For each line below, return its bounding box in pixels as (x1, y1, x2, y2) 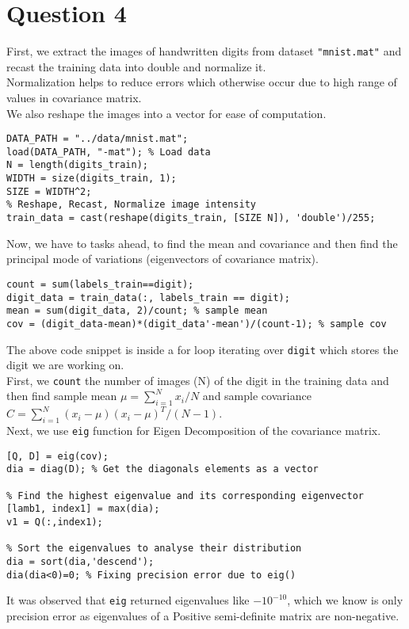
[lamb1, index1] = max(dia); (6, 503, 160, 515)
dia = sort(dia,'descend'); (6, 555, 155, 567)
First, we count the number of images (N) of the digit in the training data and (6, 372, 389, 388)
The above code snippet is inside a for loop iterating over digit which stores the (6, 341, 399, 357)
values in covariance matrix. (6, 89, 142, 105)
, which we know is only (287, 592, 403, 608)
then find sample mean (6, 387, 117, 404)
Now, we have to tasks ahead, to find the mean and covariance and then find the (6, 234, 398, 251)
